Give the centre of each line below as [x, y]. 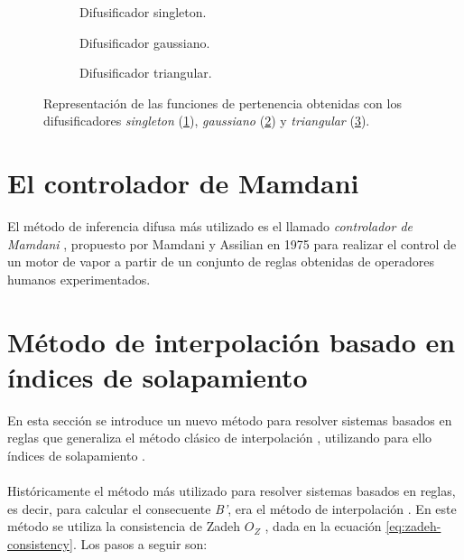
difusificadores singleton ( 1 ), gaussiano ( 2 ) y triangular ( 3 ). [207, 121]
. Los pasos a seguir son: [140, 543]
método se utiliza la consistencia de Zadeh [124, 526]
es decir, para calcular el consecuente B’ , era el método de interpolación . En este [232, 508]
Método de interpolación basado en [232, 341]
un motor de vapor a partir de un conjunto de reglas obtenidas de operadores [221, 261]
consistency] [40, 543]
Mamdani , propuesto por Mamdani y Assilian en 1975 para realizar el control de [232, 243]
